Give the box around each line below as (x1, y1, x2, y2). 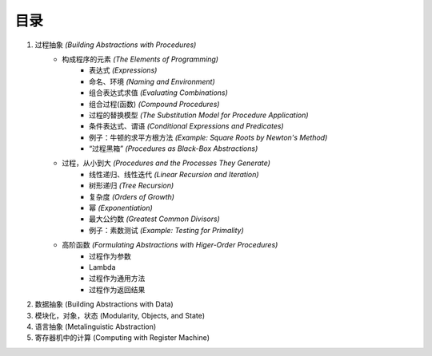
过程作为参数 (89, 251, 131, 261)
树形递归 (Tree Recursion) (89, 180, 174, 191)
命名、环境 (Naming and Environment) (89, 77, 215, 86)
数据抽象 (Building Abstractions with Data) (34, 299, 174, 309)
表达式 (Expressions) (89, 65, 158, 75)
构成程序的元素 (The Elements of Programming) (62, 54, 219, 64)
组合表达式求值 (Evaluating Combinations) (89, 88, 228, 97)
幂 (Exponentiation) (89, 204, 154, 213)
